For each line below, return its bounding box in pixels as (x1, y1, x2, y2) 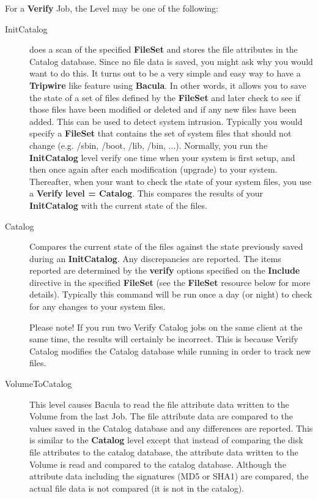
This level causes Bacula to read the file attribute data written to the (29, 397, 289, 410)
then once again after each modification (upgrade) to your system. (29, 163, 278, 176)
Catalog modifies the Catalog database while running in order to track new (29, 344, 311, 357)
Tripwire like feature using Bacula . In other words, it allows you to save (29, 78, 306, 91)
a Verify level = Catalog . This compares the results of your (29, 187, 264, 200)
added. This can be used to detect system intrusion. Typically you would (29, 114, 303, 127)
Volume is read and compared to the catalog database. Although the (29, 457, 286, 470)
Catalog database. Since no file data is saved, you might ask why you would (29, 54, 313, 67)
